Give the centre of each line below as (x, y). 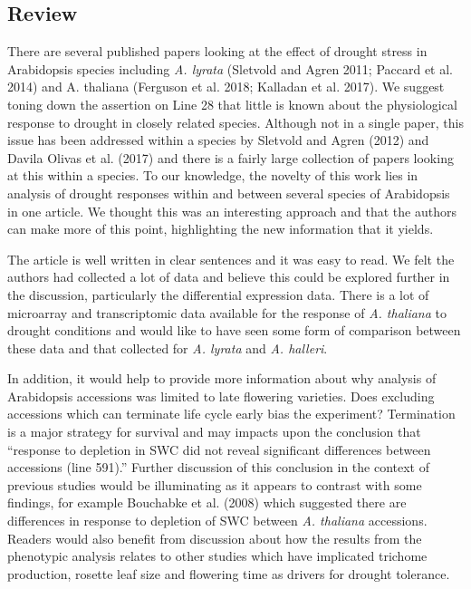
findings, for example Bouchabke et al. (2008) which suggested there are (207, 502)
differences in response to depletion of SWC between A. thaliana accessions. (217, 521)
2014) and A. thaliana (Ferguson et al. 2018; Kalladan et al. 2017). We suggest (226, 87)
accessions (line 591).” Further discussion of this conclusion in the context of (218, 467)
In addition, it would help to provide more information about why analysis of (222, 378)
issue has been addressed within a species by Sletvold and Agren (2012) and (218, 140)
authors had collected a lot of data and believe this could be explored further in (229, 277)
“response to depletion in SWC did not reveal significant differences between (219, 449)
